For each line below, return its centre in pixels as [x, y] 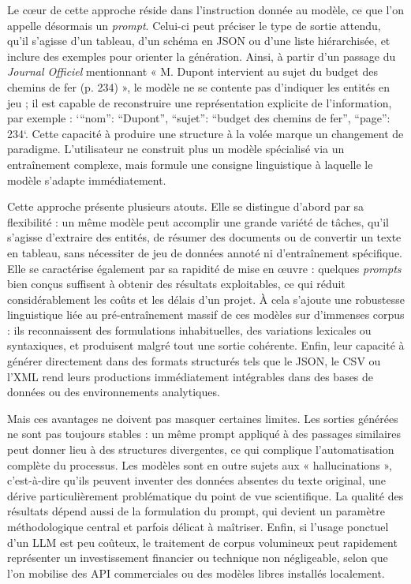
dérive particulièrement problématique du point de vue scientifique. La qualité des [205, 495]
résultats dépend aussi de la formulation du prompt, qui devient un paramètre [196, 511]
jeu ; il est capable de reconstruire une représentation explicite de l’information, [200, 102]
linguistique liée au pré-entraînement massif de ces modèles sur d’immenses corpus [206, 314]
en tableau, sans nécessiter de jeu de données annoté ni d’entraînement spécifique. [205, 252]
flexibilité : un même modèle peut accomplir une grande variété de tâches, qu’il [198, 221]
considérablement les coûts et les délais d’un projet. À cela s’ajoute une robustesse [206, 299]
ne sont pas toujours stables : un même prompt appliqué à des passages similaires [204, 434]
